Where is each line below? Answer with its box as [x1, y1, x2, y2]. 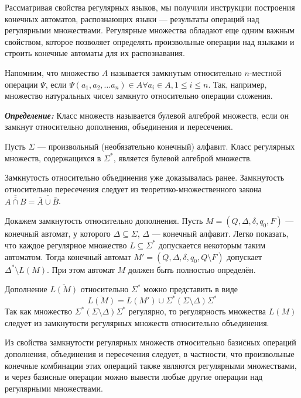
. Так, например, [208, 78, 267, 90]
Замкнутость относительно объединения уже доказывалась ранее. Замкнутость [5, 171, 285, 184]
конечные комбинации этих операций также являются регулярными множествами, [5, 359, 297, 371]
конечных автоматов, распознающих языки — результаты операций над [5, 12, 259, 25]
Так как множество [5, 305, 73, 317]
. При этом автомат [46, 263, 115, 275]
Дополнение [5, 283, 47, 295]
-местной [249, 66, 282, 78]
